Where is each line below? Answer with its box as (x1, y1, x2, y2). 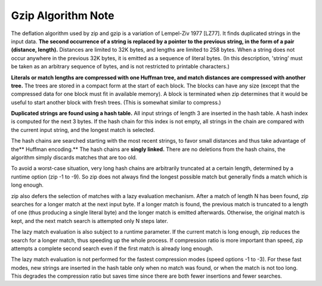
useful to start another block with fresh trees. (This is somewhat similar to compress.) (11, 99, 221, 106)
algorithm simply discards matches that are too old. (11, 154, 137, 161)
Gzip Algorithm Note (11, 9, 114, 22)
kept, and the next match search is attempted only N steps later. (11, 217, 168, 224)
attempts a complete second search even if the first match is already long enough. (11, 244, 214, 252)
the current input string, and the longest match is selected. (11, 126, 155, 133)
